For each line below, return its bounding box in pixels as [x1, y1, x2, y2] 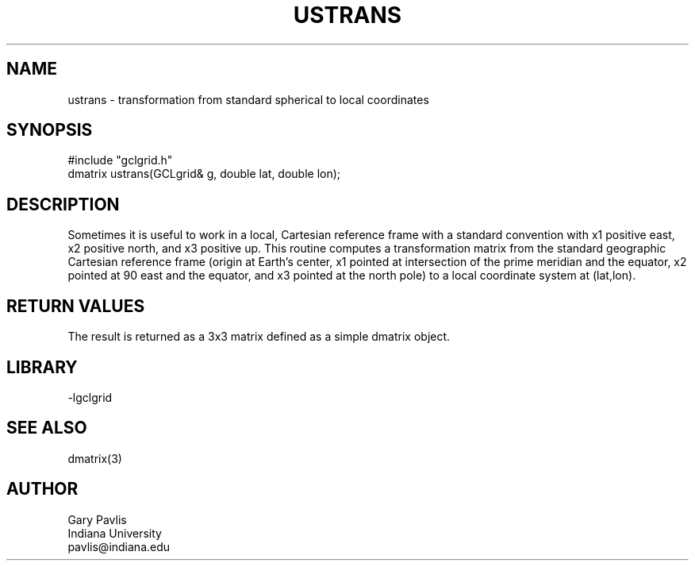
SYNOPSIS [6, 120, 93, 141]
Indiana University [67, 526, 162, 540]
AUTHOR [6, 479, 79, 499]
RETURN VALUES [6, 295, 145, 316]
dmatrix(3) [67, 451, 122, 465]
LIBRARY [6, 357, 78, 377]
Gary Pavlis [67, 512, 127, 526]
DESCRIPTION [6, 194, 120, 214]
